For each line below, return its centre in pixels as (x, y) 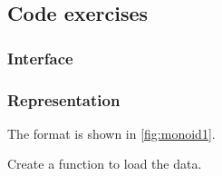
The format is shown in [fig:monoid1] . (111, 133)
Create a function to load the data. (105, 164)
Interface (40, 58)
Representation (64, 99)
